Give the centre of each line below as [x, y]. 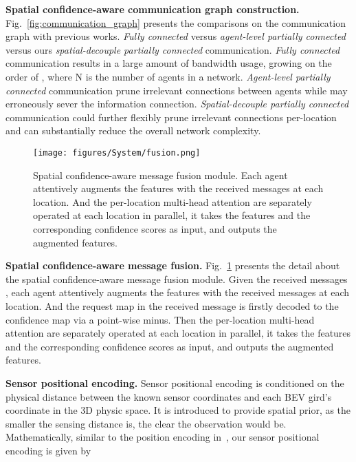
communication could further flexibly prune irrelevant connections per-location [171, 117]
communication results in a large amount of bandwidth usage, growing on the [169, 63]
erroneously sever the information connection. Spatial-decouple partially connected [177, 104]
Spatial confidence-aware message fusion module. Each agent [160, 175]
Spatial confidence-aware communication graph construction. [153, 9]
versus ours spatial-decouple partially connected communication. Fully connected [173, 49]
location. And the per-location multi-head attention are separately [173, 201]
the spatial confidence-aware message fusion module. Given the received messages [177, 279]
